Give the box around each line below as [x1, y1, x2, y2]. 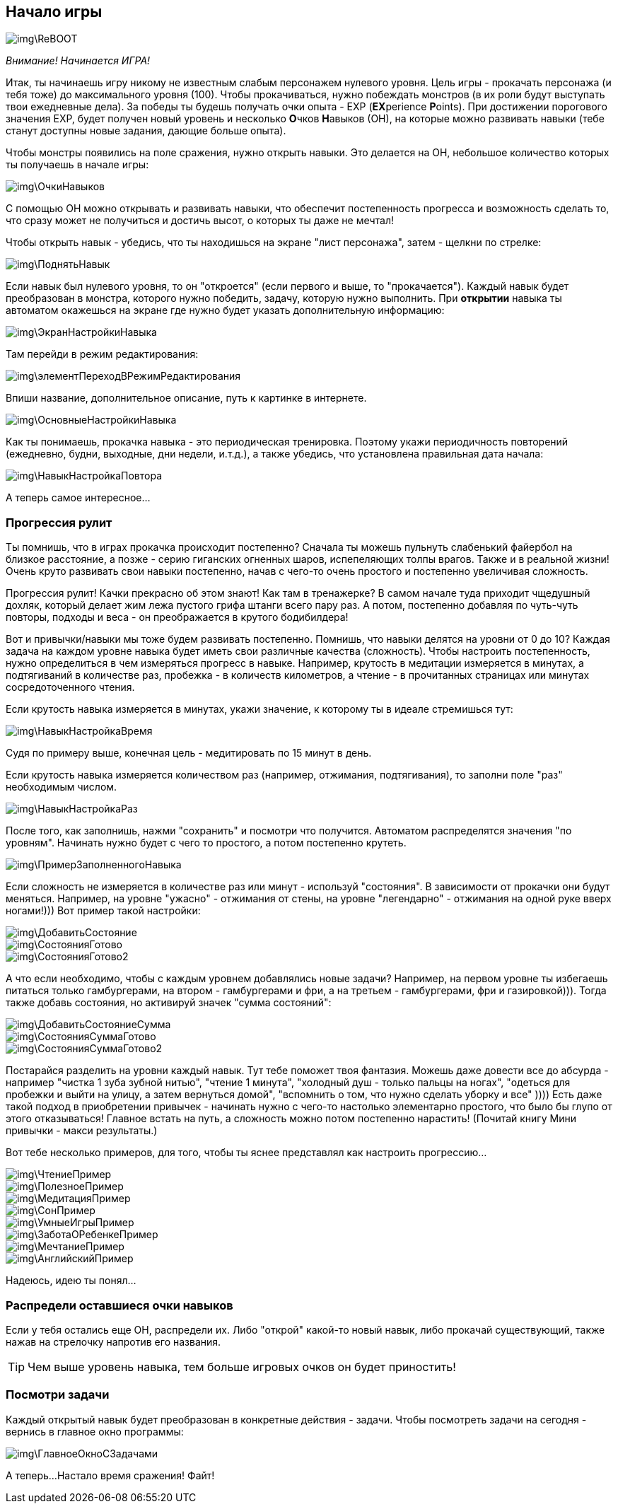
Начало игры [6, 3, 103, 21]
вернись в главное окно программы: [6, 1425, 184, 1438]
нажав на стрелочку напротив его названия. [6, 1335, 221, 1348]
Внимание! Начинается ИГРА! [6, 54, 151, 67]
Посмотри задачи [6, 1387, 110, 1402]
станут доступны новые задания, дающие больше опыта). [6, 124, 286, 137]
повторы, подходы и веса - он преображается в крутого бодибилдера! [6, 611, 349, 624]
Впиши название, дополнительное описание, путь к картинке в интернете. [6, 392, 367, 404]
